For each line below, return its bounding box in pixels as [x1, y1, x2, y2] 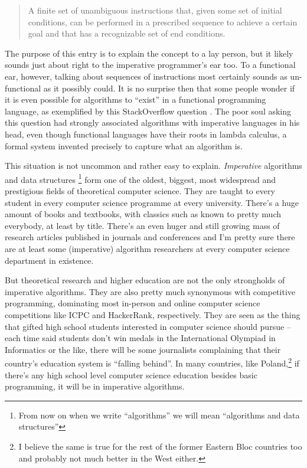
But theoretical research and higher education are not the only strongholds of [5, 274, 285, 286]
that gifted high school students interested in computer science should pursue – [5, 320, 291, 332]
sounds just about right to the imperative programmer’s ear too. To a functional [5, 58, 296, 71]
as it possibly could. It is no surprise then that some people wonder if [43, 81, 295, 94]
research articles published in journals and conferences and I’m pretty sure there [5, 231, 295, 243]
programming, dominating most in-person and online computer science [5, 297, 260, 309]
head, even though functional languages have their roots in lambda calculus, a [5, 127, 287, 140]
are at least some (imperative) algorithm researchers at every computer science [5, 242, 290, 254]
